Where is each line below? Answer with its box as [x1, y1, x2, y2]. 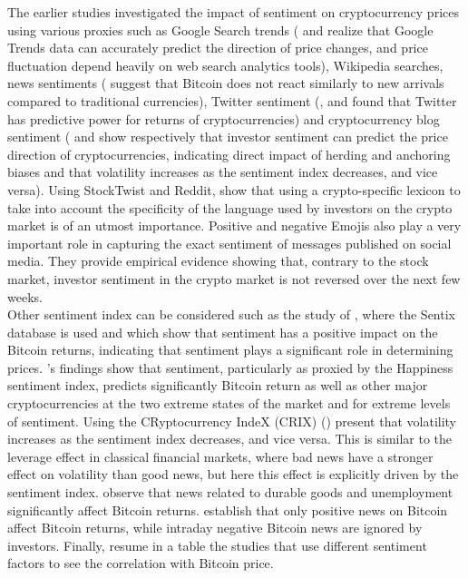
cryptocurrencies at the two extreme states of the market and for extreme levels [7, 394, 451, 413]
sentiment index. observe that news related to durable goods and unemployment [7, 483, 453, 502]
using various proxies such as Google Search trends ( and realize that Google [7, 20, 434, 39]
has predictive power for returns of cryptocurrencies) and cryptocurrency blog [7, 109, 440, 128]
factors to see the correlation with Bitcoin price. [7, 554, 274, 573]
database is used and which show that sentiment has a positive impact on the [7, 322, 438, 341]
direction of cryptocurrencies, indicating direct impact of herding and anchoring [7, 144, 451, 163]
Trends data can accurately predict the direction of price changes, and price [7, 38, 428, 57]
